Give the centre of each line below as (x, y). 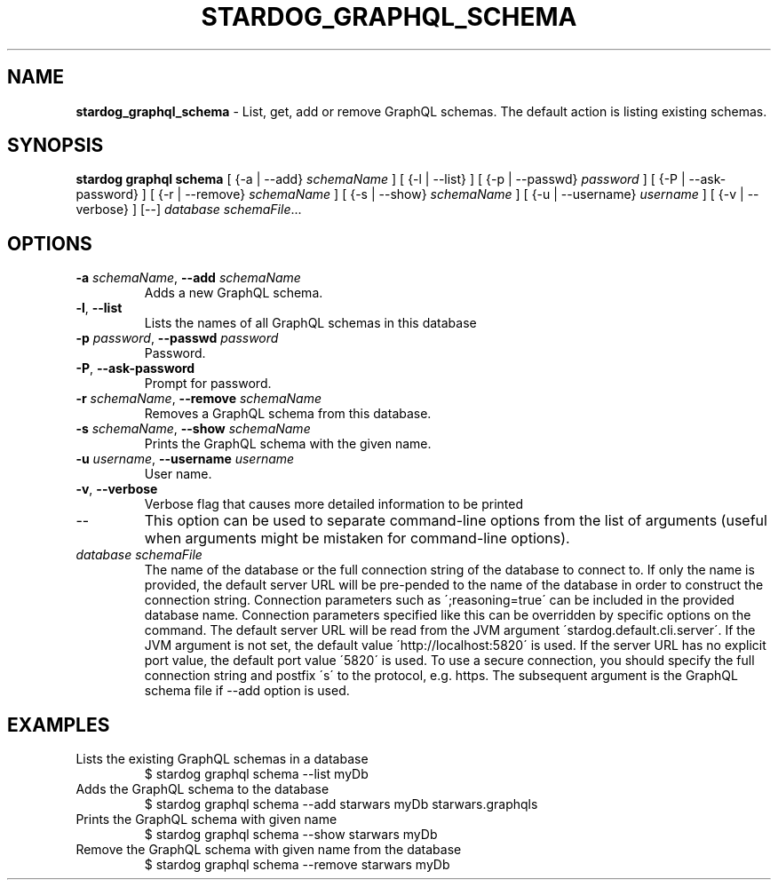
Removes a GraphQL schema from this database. (288, 414)
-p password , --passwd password (177, 338)
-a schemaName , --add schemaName (188, 278)
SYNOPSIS (56, 146)
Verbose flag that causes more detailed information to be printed (333, 504)
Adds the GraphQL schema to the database (202, 789)
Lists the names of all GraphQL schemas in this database (310, 323)
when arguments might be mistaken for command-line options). (357, 539)
